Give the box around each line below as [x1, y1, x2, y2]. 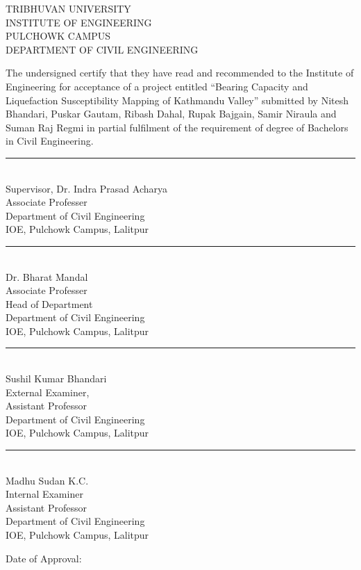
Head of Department [6, 296, 93, 311]
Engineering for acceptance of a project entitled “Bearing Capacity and [6, 79, 308, 93]
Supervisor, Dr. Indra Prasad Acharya [6, 181, 167, 195]
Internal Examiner [6, 487, 83, 501]
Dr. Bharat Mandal [6, 269, 88, 284]
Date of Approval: [6, 551, 82, 565]
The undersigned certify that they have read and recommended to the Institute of [6, 65, 354, 80]
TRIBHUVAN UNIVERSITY [6, 1, 131, 15]
